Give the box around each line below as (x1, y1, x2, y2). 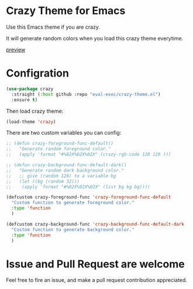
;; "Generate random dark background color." (6, 167, 125, 173)
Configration (6, 67, 69, 80)
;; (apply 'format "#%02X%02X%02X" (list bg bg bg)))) (6, 184, 150, 190)
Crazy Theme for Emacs (6, 4, 126, 18)
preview (6, 46, 26, 53)
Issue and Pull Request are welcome (6, 257, 185, 270)
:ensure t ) (11, 97, 38, 103)
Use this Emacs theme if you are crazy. (6, 23, 101, 30)
